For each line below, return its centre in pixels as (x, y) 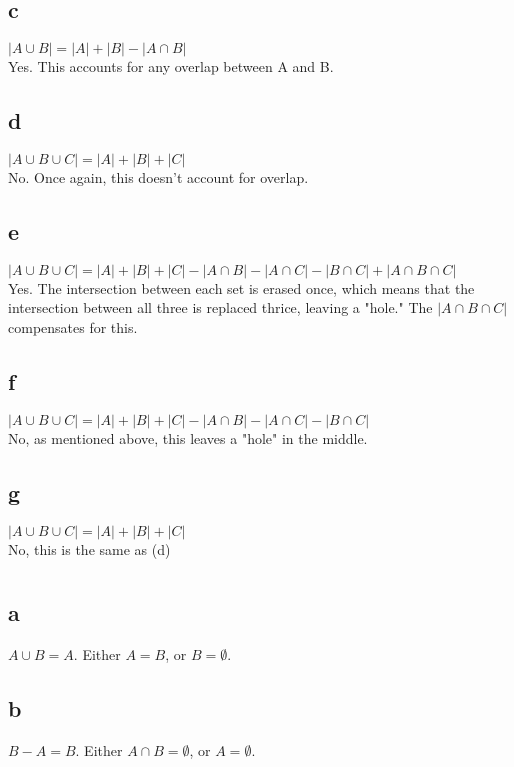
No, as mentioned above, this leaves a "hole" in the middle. (188, 437)
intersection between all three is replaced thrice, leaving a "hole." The (220, 307)
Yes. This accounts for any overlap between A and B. (171, 66)
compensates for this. (73, 326)
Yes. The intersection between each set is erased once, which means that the (241, 287)
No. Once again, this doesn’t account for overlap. (158, 177)
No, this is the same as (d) (89, 548)
